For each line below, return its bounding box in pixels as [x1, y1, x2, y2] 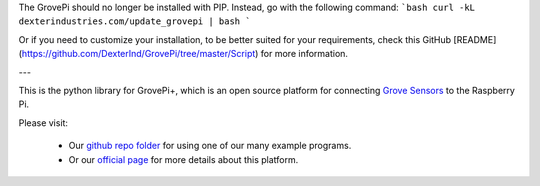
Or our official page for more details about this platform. [68, 153, 299, 165]
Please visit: [18, 116, 69, 129]
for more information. [260, 48, 349, 60]
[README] [453, 33, 497, 45]
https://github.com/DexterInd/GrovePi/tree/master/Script [21, 48, 256, 60]
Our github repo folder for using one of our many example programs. [68, 140, 352, 152]
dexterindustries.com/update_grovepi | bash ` [18, 16, 251, 27]
